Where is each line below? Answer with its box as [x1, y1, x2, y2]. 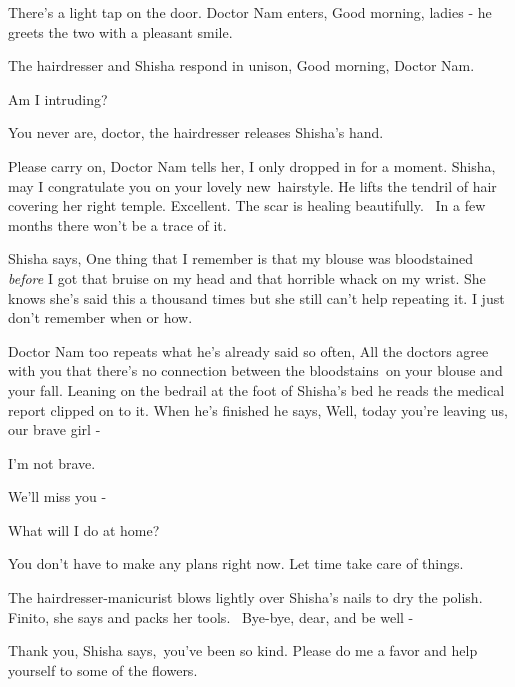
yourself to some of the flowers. [8, 659, 198, 680]
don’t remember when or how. [8, 307, 193, 328]
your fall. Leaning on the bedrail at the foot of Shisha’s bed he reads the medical [8, 379, 505, 400]
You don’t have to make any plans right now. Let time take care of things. [8, 553, 464, 574]
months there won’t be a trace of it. [8, 214, 227, 235]
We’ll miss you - [8, 486, 107, 507]
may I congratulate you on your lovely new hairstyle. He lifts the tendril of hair [8, 175, 497, 196]
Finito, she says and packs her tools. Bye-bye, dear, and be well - [8, 606, 414, 627]
